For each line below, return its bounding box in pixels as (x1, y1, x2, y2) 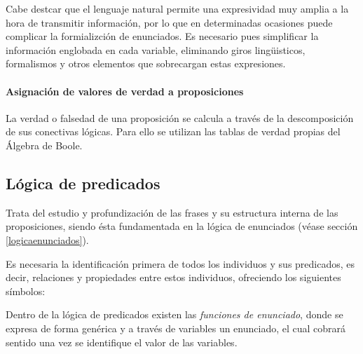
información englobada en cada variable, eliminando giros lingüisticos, (6, 42, 306, 57)
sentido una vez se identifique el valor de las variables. (6, 334, 238, 349)
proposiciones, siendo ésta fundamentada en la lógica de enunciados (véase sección (6, 219, 358, 233)
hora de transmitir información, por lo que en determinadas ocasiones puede (6, 15, 333, 29)
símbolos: (6, 283, 46, 298)
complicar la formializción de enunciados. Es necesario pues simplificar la (6, 29, 319, 43)
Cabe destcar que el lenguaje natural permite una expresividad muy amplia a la (6, 1, 349, 15)
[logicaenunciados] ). (6, 232, 89, 247)
